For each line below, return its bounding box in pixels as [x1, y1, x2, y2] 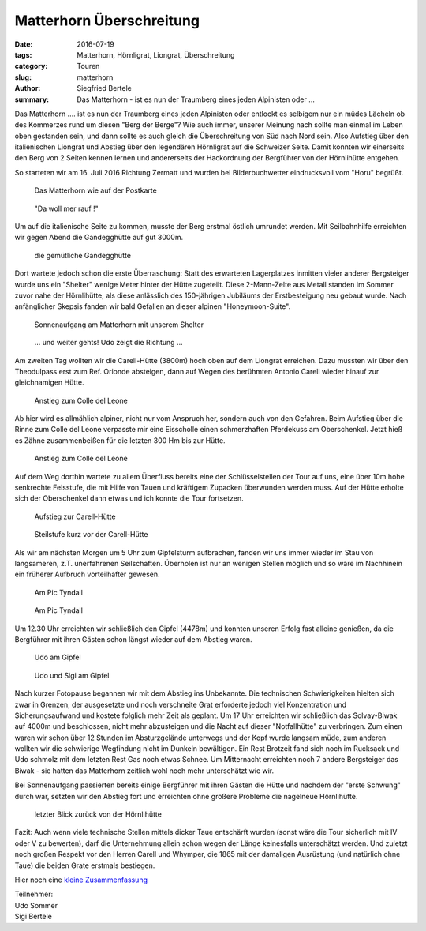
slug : [14, 72, 32, 82]
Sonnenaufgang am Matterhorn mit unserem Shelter [34, 320, 204, 329]
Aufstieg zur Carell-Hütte [34, 512, 116, 521]
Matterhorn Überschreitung [14, 12, 200, 29]
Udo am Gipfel [34, 652, 82, 663]
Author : [14, 84, 41, 93]
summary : [14, 95, 50, 104]
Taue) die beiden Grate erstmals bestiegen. [14, 861, 155, 870]
